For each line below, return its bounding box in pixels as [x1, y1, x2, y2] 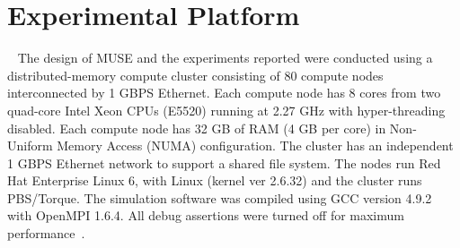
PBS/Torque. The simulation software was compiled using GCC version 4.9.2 [7, 188, 432, 207]
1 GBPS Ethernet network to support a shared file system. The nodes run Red [7, 153, 441, 172]
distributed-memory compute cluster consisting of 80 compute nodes [7, 65, 384, 84]
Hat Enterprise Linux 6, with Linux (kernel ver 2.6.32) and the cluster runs [7, 171, 422, 190]
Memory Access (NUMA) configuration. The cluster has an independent [57, 136, 454, 155]
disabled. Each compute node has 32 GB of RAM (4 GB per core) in [7, 118, 386, 137]
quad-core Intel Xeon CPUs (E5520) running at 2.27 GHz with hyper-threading [7, 100, 446, 119]
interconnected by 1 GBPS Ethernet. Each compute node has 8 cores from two [7, 83, 441, 102]
